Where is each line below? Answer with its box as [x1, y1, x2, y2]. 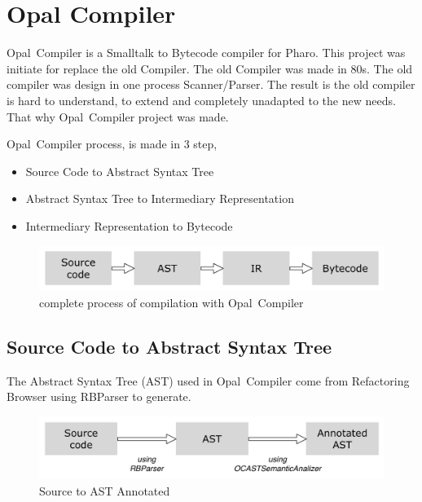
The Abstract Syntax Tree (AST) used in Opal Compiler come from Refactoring [7, 372, 410, 389]
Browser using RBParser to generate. [7, 388, 191, 405]
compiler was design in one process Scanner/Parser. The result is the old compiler [7, 76, 415, 93]
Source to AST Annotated [39, 482, 170, 499]
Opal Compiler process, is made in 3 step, [7, 135, 218, 152]
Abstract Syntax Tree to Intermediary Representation [25, 190, 294, 207]
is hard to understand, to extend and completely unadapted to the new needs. [7, 91, 396, 108]
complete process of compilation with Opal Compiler [39, 293, 304, 310]
